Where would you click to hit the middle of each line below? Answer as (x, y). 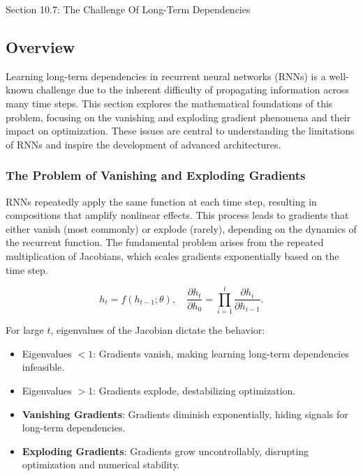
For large (25, 330)
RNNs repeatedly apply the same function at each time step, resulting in (161, 201)
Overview (40, 46)
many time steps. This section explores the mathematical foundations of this (169, 103)
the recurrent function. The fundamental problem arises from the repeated (165, 242)
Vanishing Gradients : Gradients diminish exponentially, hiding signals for (185, 414)
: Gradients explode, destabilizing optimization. (194, 391)
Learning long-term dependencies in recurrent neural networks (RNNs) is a (166, 76)
